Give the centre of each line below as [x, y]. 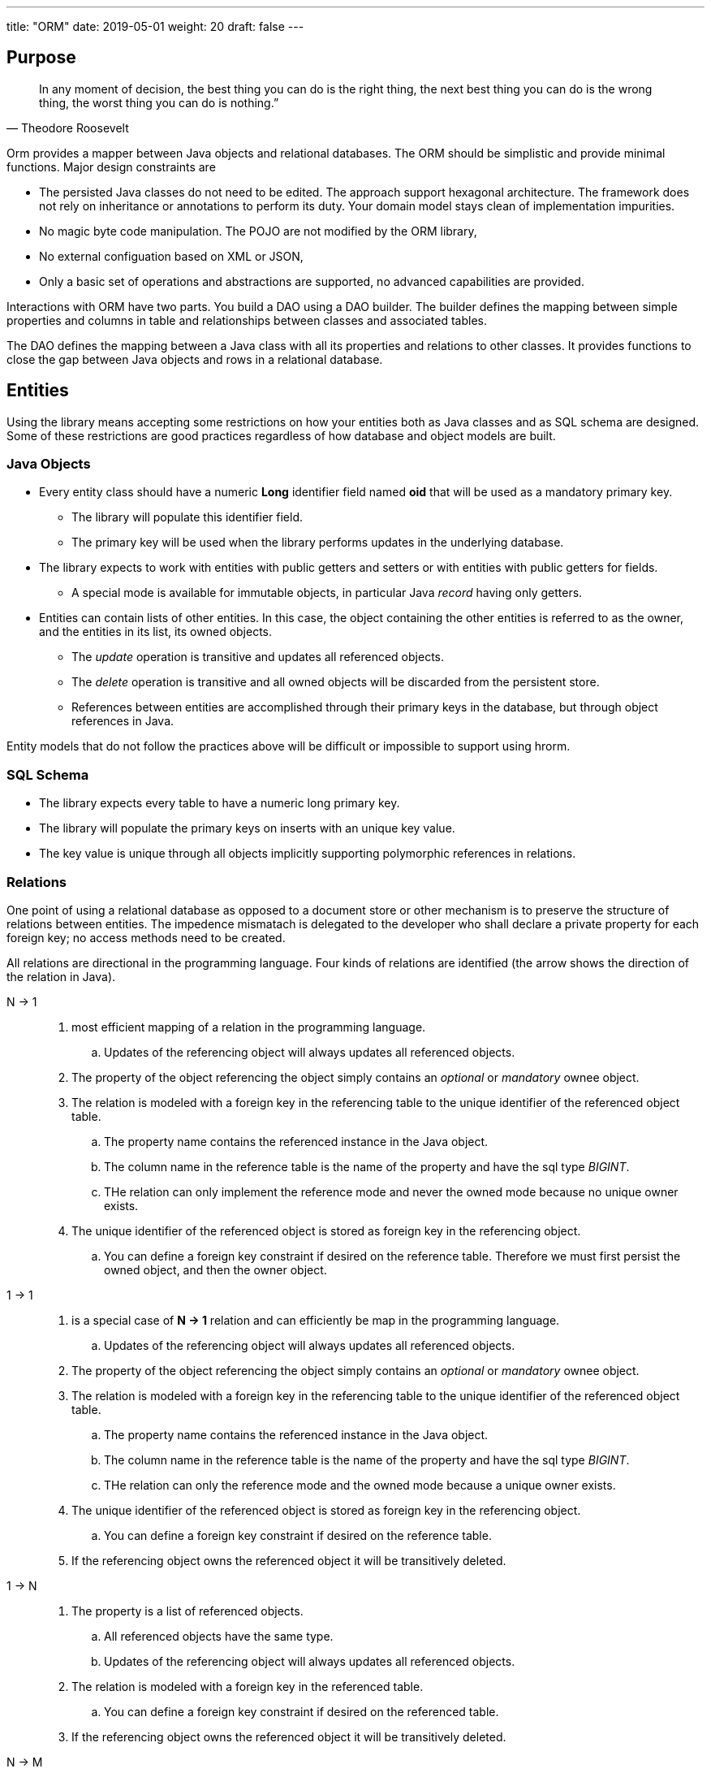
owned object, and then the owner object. [215, 1269]
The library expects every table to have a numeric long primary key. [220, 803]
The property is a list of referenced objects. [187, 1611]
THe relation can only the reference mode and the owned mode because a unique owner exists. [360, 1485]
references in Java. [123, 721]
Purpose [41, 58]
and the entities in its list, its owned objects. [156, 632]
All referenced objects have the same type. [219, 1636]
